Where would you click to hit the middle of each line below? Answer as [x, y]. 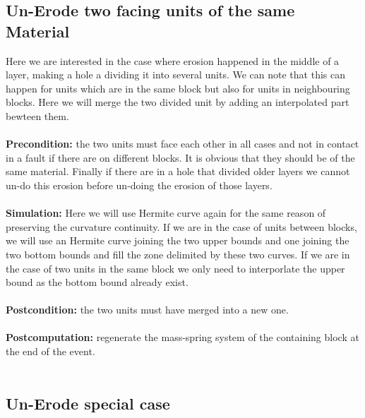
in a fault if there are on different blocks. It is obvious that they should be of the [180, 157]
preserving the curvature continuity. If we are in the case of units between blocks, [181, 226]
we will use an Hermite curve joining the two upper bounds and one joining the [178, 240]
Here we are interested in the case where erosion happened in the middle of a [173, 60]
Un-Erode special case [88, 403]
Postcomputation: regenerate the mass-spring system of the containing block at [182, 337]
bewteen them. [37, 115]
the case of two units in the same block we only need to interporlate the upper [175, 268]
